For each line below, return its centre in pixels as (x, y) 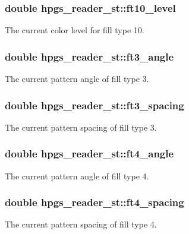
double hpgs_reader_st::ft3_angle (89, 56)
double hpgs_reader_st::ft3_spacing (94, 105)
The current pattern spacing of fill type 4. (81, 224)
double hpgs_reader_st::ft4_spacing (94, 202)
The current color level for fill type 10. (75, 30)
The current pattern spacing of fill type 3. (81, 127)
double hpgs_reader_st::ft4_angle (89, 154)
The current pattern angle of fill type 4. (77, 175)
